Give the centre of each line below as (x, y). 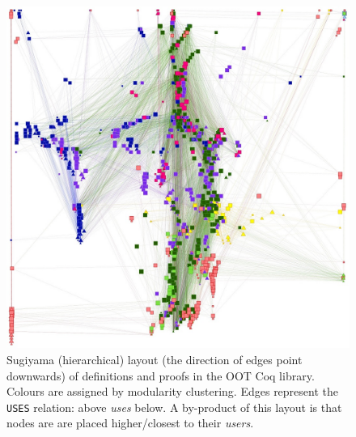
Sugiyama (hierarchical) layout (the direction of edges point (155, 359)
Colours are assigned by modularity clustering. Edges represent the (173, 391)
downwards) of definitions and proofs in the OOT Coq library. (161, 375)
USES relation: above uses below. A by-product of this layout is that (174, 407)
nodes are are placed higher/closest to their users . (130, 423)
